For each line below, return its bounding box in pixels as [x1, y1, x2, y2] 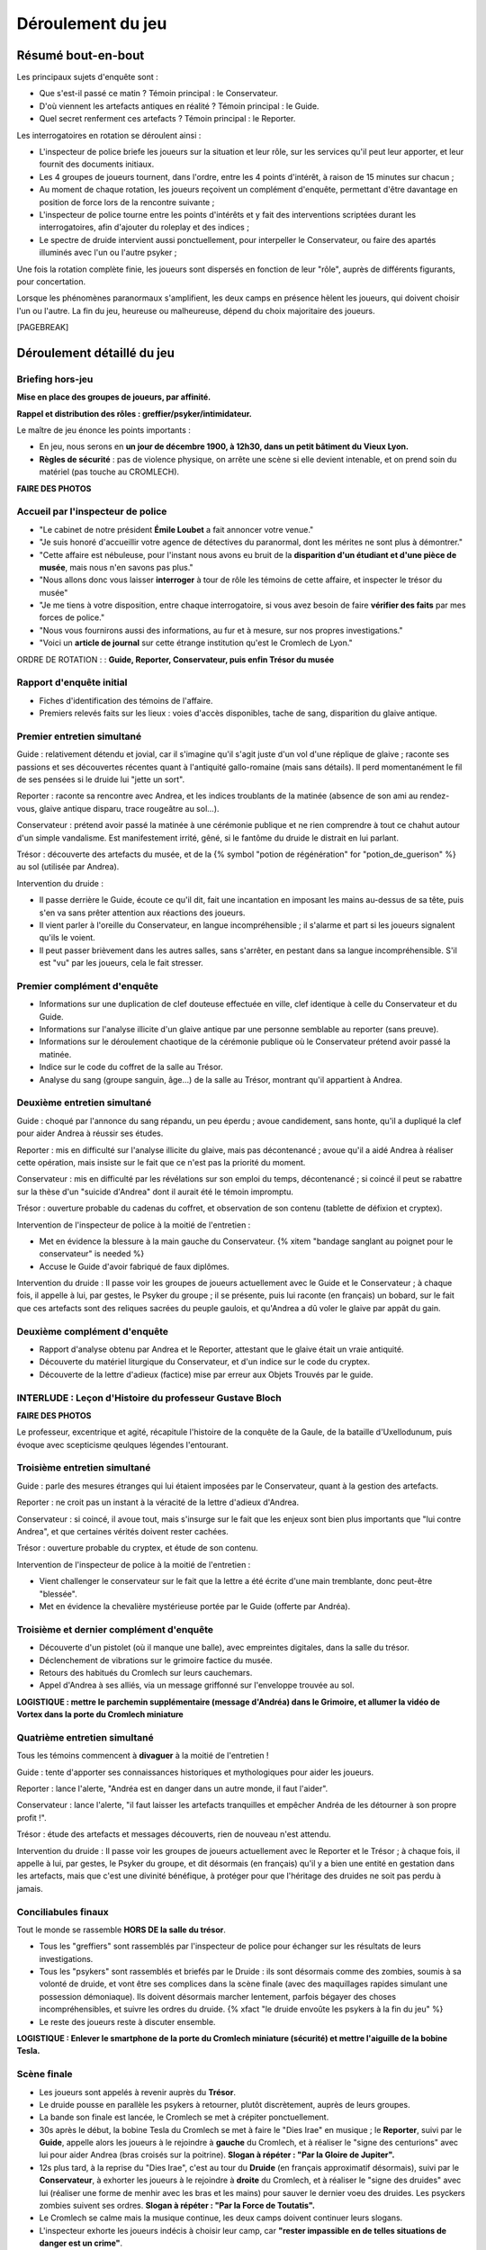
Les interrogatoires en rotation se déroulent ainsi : [16, 130, 202, 140]
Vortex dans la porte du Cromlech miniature [16, 1709, 184, 1720]
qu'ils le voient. [39, 932, 96, 943]
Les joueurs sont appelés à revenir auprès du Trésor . [39, 2086, 236, 2097]
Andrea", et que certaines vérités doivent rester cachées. [16, 1526, 229, 1537]
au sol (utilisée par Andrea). [16, 861, 120, 872]
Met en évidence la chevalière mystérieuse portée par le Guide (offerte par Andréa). [39, 1600, 351, 1611]
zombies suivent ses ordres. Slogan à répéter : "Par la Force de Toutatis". [39, 2200, 315, 2211]
